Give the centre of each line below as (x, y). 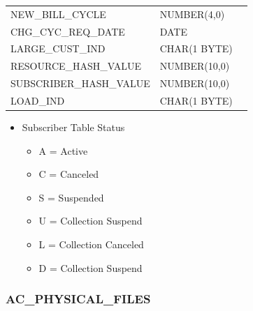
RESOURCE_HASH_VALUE (76, 66)
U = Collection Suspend (91, 221)
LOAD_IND (38, 100)
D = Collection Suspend (91, 267)
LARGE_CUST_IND (58, 48)
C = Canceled (69, 174)
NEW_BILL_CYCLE (58, 14)
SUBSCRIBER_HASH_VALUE (80, 83)
